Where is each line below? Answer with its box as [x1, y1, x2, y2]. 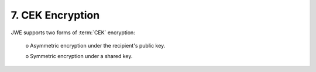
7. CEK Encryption [11, 9, 100, 21]
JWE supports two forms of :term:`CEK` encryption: [11, 29, 136, 36]
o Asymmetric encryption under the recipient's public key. [25, 42, 166, 49]
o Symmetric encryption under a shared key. [25, 53, 133, 60]
